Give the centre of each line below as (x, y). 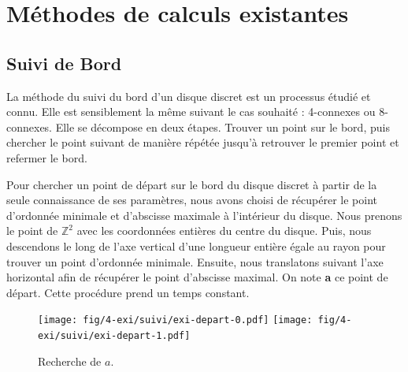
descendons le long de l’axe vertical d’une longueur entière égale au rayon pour (196, 246)
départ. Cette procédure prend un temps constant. (128, 292)
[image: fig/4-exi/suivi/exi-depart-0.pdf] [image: (175, 320)
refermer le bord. (47, 157)
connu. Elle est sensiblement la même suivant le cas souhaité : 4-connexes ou (191, 112)
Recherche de (70, 361)
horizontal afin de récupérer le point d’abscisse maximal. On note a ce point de (197, 277)
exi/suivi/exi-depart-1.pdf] (114, 335)
